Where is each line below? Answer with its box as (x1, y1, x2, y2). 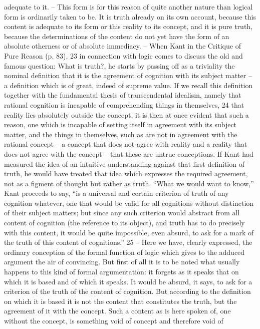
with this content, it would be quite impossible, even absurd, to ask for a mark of (4, 227, 254, 237)
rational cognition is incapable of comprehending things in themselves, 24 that (4, 99, 244, 110)
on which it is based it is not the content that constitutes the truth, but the (4, 295, 237, 306)
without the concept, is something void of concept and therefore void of (4, 315, 223, 325)
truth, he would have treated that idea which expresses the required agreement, (4, 168, 248, 179)
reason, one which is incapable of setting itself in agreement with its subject (4, 119, 237, 130)
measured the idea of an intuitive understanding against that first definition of (4, 158, 244, 169)
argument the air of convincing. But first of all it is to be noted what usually (4, 256, 240, 267)
